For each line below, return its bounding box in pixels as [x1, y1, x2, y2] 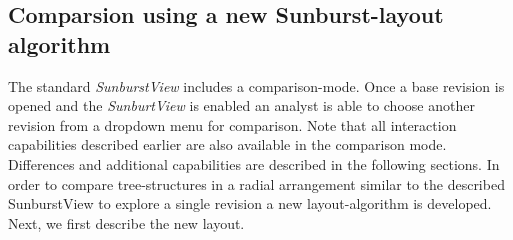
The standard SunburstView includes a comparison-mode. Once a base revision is [8, 75, 505, 96]
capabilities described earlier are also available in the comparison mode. [8, 134, 447, 155]
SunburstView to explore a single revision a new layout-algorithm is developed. [8, 193, 492, 214]
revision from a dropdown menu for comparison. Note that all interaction [8, 114, 457, 135]
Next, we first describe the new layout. [8, 212, 245, 233]
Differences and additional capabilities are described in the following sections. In [8, 153, 500, 174]
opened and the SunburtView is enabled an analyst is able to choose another [8, 95, 475, 116]
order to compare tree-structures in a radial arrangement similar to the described [8, 173, 505, 194]
